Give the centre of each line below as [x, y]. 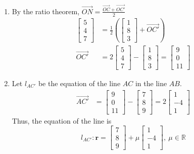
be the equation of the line [79, 83]
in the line [151, 83]
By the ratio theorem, [46, 11]
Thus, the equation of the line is [62, 120]
